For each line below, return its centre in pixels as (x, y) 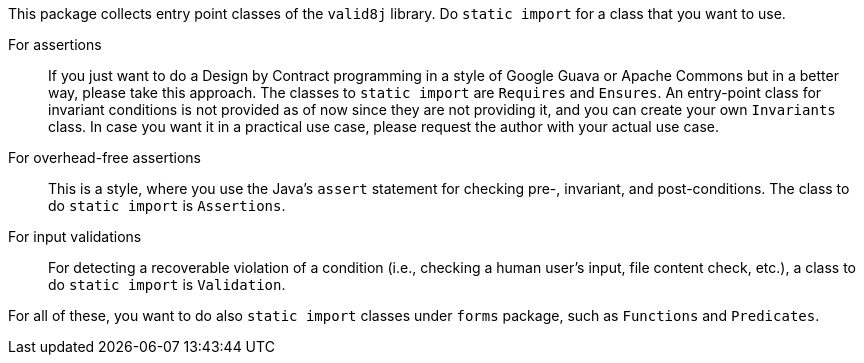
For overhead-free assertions (104, 157)
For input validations (75, 236)
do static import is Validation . (167, 284)
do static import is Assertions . (167, 205)
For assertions (55, 44)
